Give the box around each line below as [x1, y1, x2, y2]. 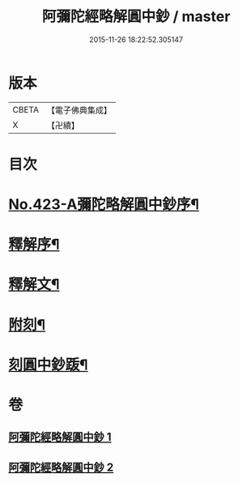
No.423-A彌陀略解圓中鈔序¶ [8, 195, 200, 214]
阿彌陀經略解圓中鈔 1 [8, 430, 112, 444]
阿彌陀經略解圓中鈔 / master [41, 7, 231, 26]
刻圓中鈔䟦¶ [8, 356, 88, 373]
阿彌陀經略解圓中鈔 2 [8, 460, 114, 474]
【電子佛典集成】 [46, 105, 112, 116]
